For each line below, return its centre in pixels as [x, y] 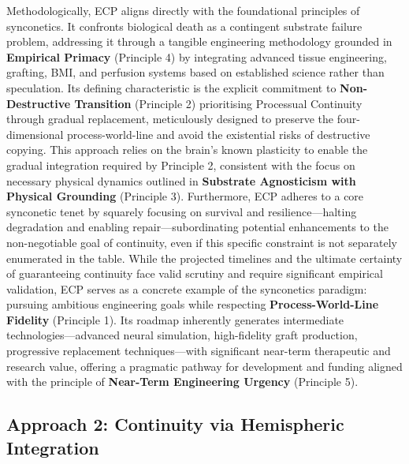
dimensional [35, 134]
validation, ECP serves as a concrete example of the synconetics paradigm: [187, 288]
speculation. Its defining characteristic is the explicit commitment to [171, 87]
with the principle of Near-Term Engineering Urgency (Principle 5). [182, 382]
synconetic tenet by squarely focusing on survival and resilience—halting [182, 211]
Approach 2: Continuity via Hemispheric [175, 424]
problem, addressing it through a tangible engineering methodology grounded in [199, 41]
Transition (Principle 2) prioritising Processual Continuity [218, 103]
